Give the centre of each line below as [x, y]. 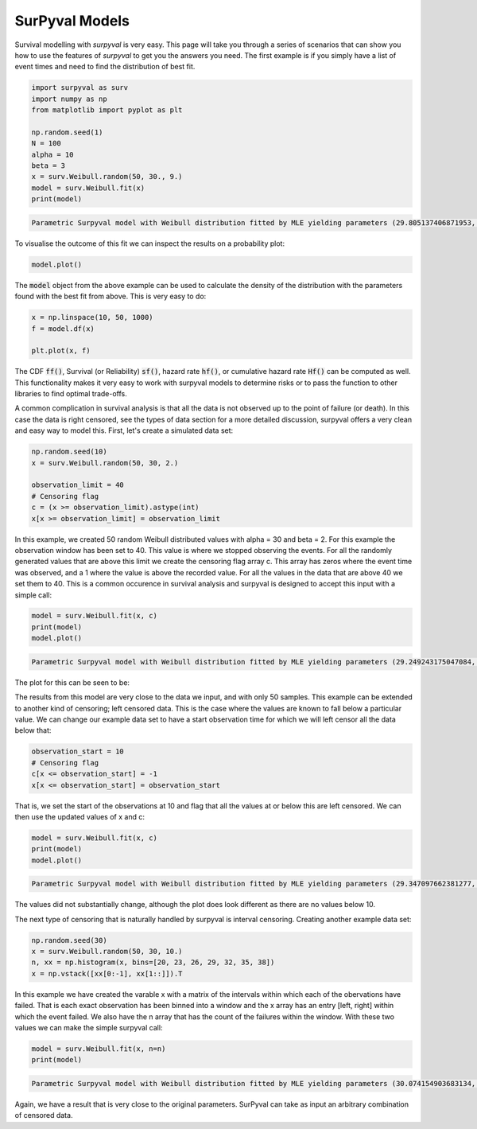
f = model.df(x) [63, 329]
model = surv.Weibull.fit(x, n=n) [99, 1049]
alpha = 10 [52, 154]
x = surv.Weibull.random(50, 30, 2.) [105, 463]
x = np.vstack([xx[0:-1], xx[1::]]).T [107, 973]
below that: [33, 730]
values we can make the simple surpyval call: [89, 1027]
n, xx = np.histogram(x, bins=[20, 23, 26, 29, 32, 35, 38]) [153, 962]
